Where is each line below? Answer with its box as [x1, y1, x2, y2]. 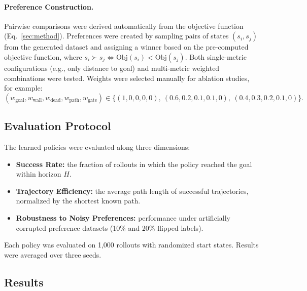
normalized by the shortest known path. [16, 195, 141, 206]
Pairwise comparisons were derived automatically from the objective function [4, 20, 244, 31]
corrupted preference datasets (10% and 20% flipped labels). [16, 222, 203, 233]
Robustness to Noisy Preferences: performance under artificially [16, 212, 230, 223]
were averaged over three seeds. [4, 249, 101, 260]
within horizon [16, 169, 61, 179]
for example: [4, 82, 43, 93]
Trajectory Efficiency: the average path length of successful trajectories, [16, 185, 249, 196]
